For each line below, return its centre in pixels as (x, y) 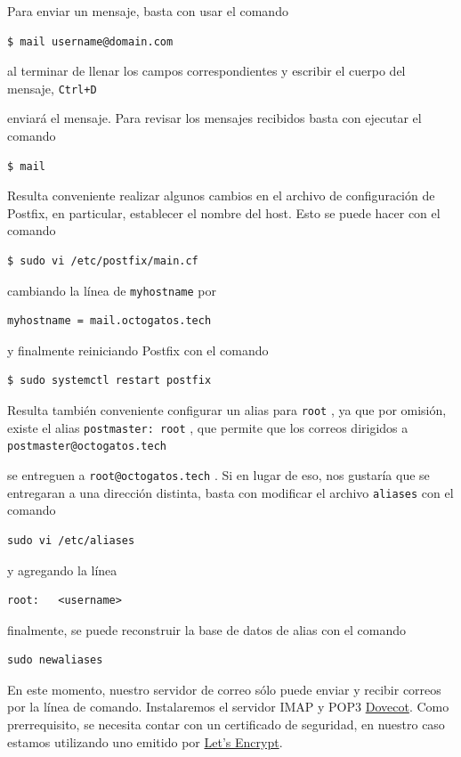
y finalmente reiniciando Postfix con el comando (138, 350)
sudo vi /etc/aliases (71, 540)
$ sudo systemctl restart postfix (109, 381)
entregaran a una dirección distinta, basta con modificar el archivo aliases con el (230, 492)
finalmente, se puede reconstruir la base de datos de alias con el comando (207, 629)
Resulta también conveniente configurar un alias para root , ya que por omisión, (227, 410)
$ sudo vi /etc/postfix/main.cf (103, 261)
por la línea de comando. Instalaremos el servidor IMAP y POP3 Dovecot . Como (228, 707)
